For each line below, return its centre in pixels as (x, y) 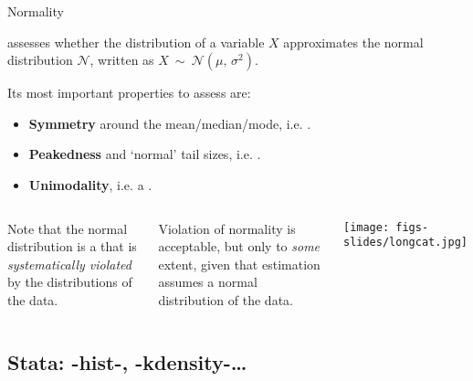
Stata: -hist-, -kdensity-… (127, 361)
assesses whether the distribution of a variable (136, 42)
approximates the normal (353, 42)
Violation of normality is (227, 228)
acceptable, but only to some (239, 246)
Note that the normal (68, 228)
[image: (366, 227)
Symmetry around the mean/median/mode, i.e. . (170, 123)
